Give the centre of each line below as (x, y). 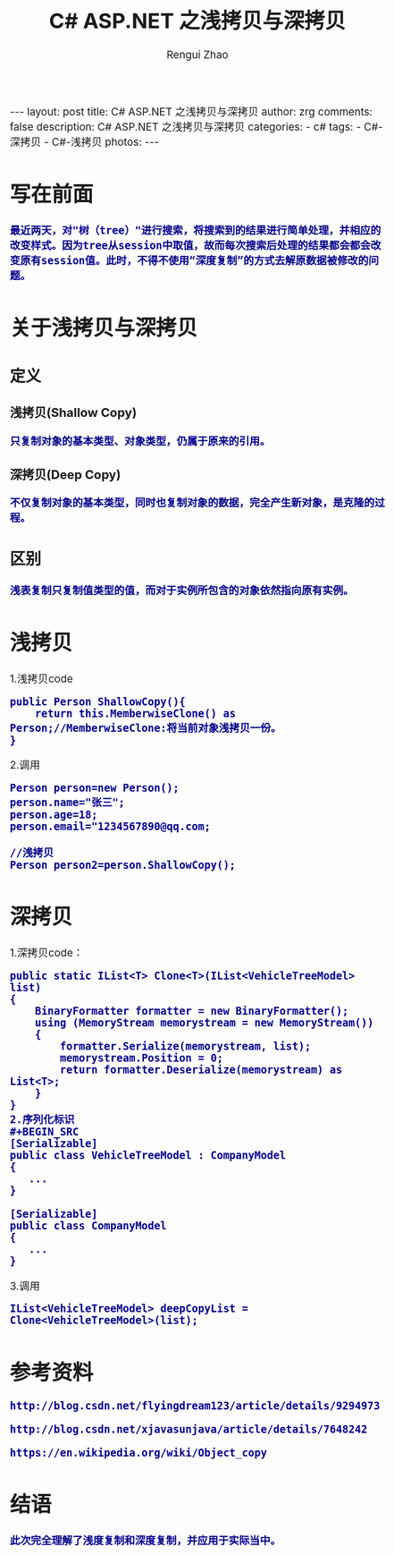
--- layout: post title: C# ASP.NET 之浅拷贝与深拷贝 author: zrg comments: (192, 112)
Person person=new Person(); (95, 788)
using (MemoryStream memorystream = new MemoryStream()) (204, 1023)
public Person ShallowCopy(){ (98, 701)
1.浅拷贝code (42, 679)
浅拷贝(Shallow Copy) (74, 412)
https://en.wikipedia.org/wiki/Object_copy (139, 1453)
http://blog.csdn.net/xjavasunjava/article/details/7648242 (189, 1429)
